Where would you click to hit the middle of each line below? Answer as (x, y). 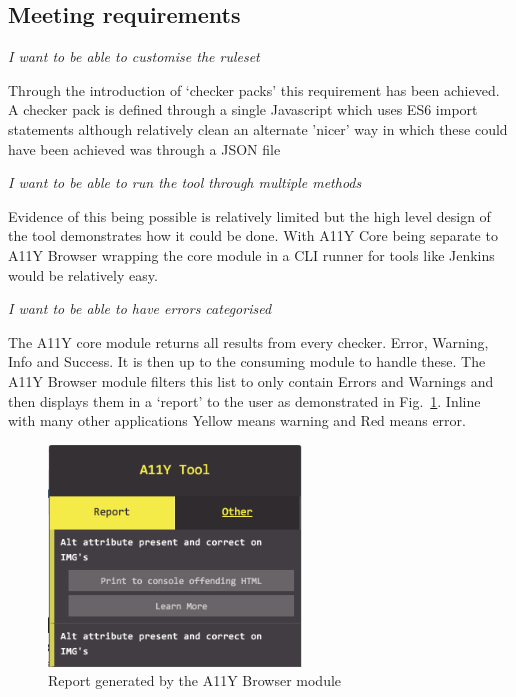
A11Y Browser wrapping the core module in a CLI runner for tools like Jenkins (251, 254)
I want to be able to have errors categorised (140, 308)
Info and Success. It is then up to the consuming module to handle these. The (247, 361)
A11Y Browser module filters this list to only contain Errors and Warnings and (251, 380)
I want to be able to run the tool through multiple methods (185, 182)
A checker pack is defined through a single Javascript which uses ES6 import (243, 109)
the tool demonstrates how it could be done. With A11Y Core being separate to (253, 235)
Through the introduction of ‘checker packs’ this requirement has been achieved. (254, 89)
